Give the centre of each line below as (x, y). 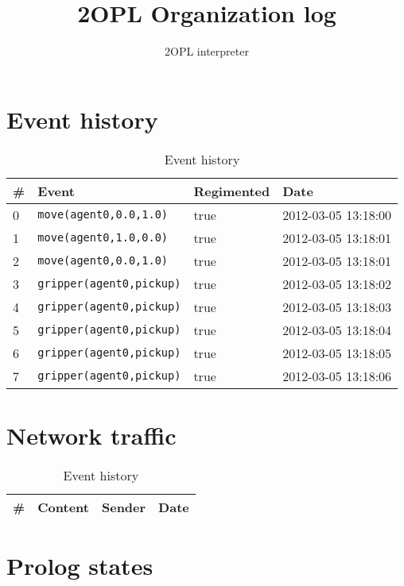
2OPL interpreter (207, 51)
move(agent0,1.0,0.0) (103, 238)
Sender (124, 507)
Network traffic (91, 435)
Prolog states (80, 565)
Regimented (232, 191)
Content (63, 507)
